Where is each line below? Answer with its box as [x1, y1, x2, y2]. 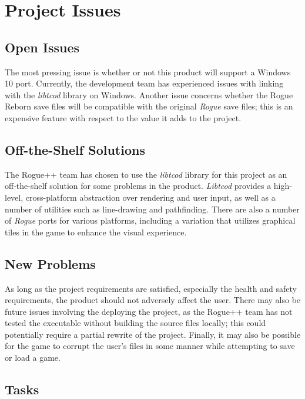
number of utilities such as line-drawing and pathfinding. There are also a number [5, 202, 300, 215]
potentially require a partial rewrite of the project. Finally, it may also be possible [5, 328, 301, 340]
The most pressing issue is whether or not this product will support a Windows [5, 65, 291, 78]
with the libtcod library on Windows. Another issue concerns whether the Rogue [5, 88, 293, 101]
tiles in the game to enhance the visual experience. [5, 225, 187, 238]
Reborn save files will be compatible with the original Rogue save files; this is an [5, 100, 293, 112]
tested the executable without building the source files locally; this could [5, 317, 266, 329]
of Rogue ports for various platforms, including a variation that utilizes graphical [5, 214, 296, 227]
